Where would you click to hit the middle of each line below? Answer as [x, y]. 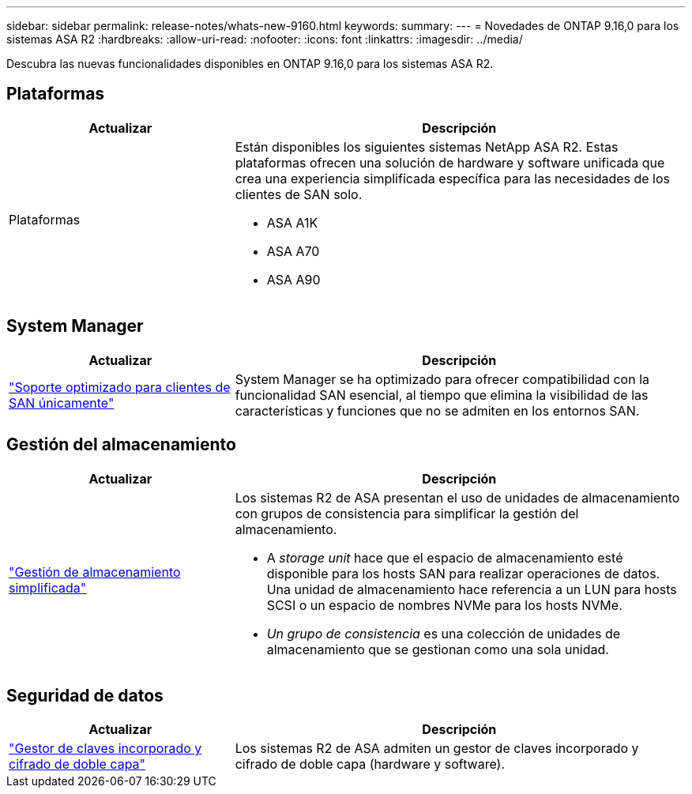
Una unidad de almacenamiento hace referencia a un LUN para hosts [472, 589]
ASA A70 [293, 251]
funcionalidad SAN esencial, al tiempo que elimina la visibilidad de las [442, 395]
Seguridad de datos [85, 695]
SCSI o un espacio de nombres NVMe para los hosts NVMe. [444, 605]
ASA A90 [293, 279]
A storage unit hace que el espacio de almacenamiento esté [445, 557]
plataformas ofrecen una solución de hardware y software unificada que [450, 162]
